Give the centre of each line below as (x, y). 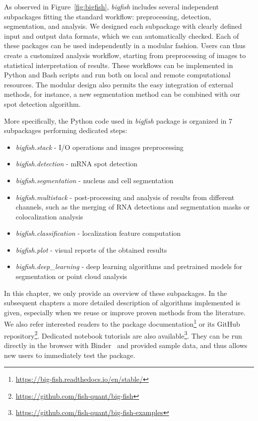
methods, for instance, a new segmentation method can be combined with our (122, 94)
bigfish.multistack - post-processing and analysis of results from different (125, 197)
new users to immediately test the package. (70, 355)
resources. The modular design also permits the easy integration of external (119, 84)
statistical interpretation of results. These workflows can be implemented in (119, 65)
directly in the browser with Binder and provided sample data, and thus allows (126, 345)
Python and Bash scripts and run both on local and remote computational (117, 75)
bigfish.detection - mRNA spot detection (76, 164)
